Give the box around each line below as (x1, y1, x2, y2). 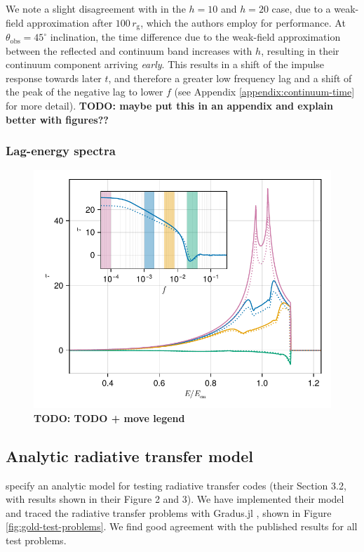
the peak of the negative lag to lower (6, 84, 163, 99)
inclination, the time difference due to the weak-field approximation (50, 29, 341, 44)
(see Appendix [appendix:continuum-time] (174, 84, 355, 99)
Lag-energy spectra (6, 142, 116, 159)
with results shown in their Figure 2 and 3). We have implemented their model (6, 492, 344, 506)
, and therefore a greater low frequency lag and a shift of (108, 70, 352, 85)
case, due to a (271, 1, 331, 15)
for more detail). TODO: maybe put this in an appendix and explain (6, 98, 333, 113)
